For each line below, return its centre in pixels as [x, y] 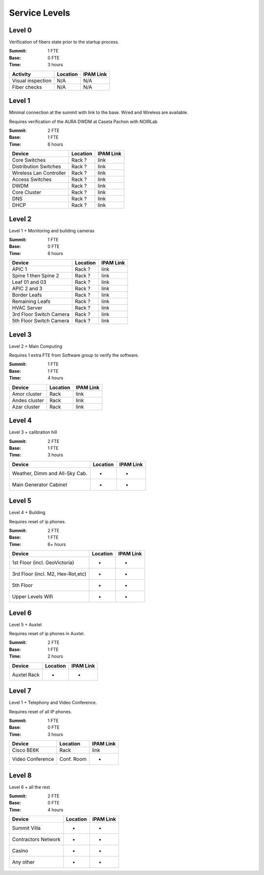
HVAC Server [27, 308]
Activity [22, 74]
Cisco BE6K [25, 750]
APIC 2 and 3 [27, 288]
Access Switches [32, 180]
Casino [20, 851]
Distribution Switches [36, 167]
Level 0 [20, 30]
